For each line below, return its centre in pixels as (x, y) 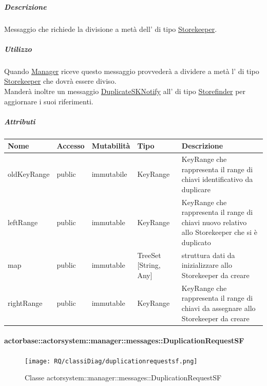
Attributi (20, 121)
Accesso (71, 146)
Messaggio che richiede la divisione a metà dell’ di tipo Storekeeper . (111, 29)
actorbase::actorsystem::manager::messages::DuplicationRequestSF (124, 341)
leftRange (23, 222)
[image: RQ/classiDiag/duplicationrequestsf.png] (111, 361)
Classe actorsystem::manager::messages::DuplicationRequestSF (123, 378)
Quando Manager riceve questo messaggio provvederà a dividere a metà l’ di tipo (132, 71)
